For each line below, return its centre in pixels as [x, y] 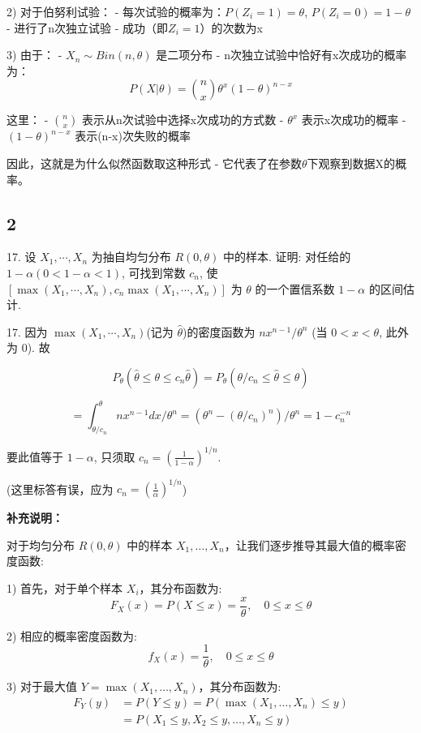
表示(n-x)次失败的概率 [133, 136]
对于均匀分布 [41, 544]
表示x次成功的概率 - [354, 120]
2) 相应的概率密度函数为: [72, 635]
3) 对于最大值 [42, 686]
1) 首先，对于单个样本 [65, 588]
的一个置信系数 [295, 288]
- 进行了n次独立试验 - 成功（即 [88, 27]
